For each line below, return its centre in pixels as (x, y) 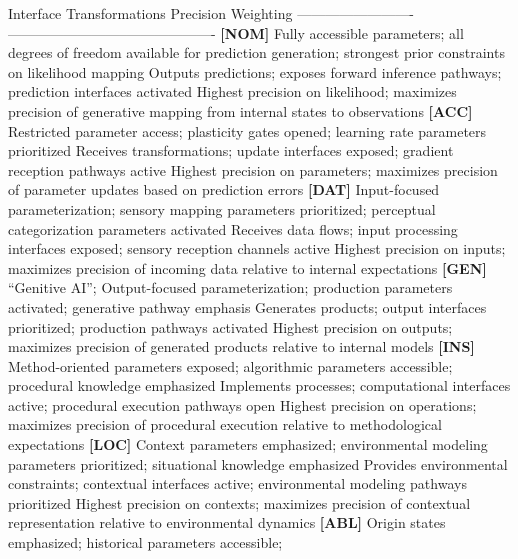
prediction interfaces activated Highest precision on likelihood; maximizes (232, 91)
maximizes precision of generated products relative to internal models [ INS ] (241, 346)
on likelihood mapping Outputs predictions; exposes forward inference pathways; (255, 71)
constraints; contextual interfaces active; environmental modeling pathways (237, 483)
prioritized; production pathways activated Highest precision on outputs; (230, 326)
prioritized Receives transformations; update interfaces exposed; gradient (231, 150)
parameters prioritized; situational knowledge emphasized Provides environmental (258, 463)
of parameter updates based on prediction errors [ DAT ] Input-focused (224, 189)
